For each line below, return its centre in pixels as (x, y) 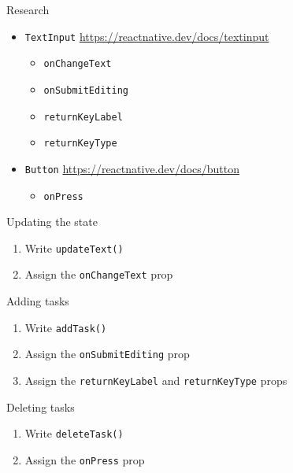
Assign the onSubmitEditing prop (107, 354)
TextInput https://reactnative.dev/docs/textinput (147, 36)
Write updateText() (74, 248)
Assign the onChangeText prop (99, 274)
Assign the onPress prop (85, 459)
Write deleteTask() (74, 433)
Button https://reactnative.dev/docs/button (132, 168)
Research (28, 9)
